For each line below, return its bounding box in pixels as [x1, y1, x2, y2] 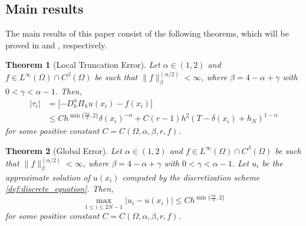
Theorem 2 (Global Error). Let [5, 144, 122, 156]
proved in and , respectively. [5, 38, 107, 51]
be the [262, 157, 283, 169]
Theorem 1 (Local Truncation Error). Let [5, 58, 160, 71]
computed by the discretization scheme [122, 171, 260, 183]
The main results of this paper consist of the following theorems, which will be [5, 27, 289, 40]
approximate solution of [5, 171, 90, 183]
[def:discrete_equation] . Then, [5, 182, 114, 195]
